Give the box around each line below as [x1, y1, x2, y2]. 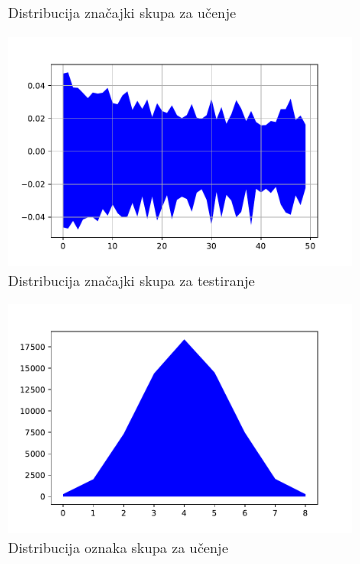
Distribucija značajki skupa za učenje [8, 2, 236, 22]
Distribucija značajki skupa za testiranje [8, 269, 255, 290]
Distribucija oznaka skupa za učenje [8, 537, 229, 558]
